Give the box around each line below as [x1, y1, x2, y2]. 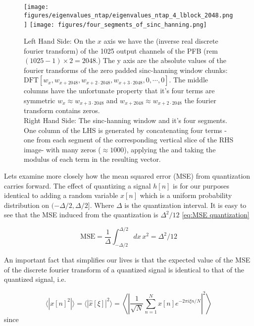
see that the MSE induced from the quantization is [4, 209, 158, 220]
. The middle [169, 74, 208, 85]
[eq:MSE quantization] [182, 209, 250, 220]
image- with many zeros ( [24, 144, 101, 154]
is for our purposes [173, 180, 230, 191]
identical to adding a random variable [4, 190, 118, 200]
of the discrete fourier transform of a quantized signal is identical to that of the [4, 264, 245, 274]
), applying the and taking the [124, 144, 216, 154]
